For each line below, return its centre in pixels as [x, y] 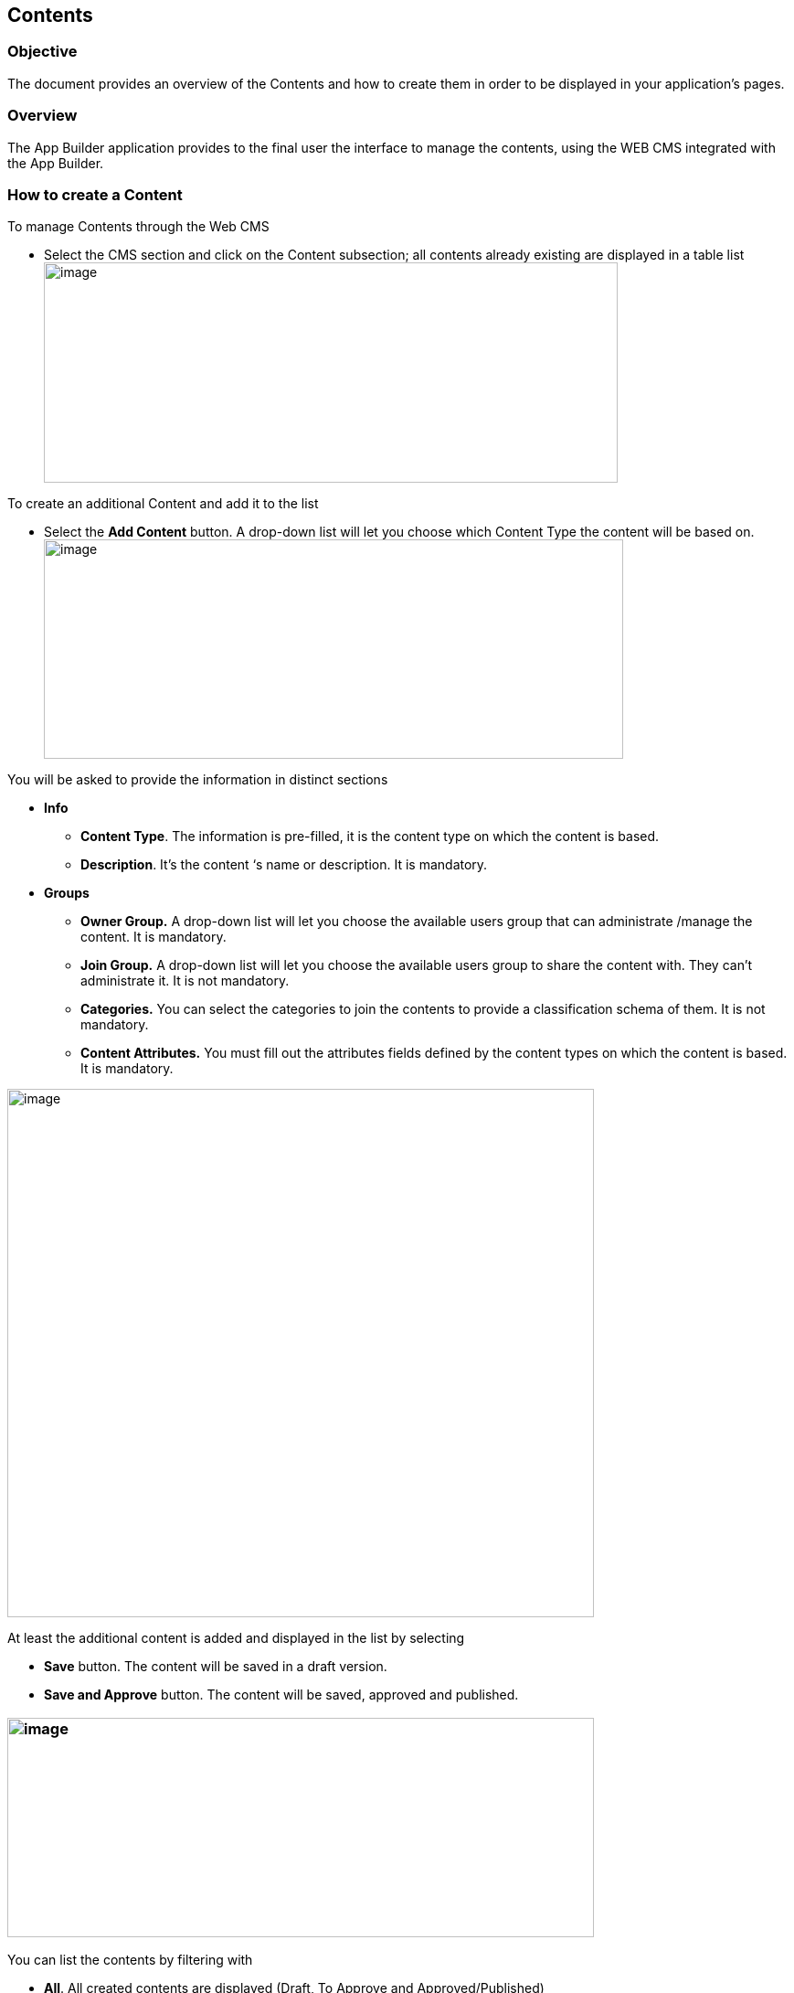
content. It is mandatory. [154, 937]
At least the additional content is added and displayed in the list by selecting [236, 1638]
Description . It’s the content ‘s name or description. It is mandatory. [284, 865]
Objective [42, 52]
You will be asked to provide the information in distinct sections [198, 780]
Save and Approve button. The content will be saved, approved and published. [281, 1695]
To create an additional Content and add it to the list [163, 504]
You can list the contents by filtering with [130, 1960]
